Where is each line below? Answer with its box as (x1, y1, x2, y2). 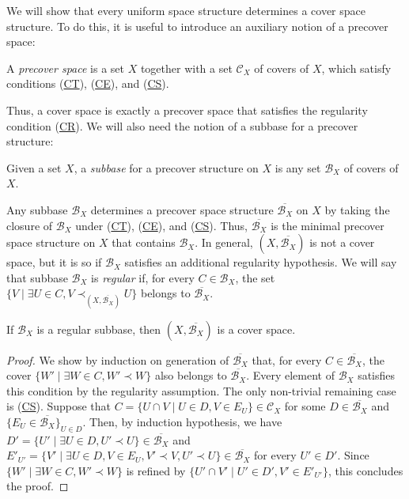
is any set (275, 159, 321, 176)
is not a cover (309, 234, 375, 251)
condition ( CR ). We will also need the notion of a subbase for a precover (6, 117, 358, 134)
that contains (112, 234, 176, 251)
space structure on (6, 234, 96, 251)
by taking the (324, 201, 390, 217)
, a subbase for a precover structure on (74, 159, 259, 176)
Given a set (6, 159, 62, 176)
